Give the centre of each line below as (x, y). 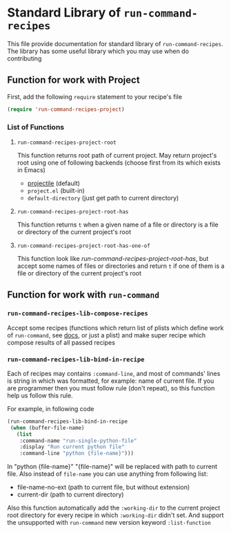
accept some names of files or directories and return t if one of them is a (121, 266)
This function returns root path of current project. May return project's (117, 155)
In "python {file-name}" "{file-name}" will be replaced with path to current (112, 467)
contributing (24, 58)
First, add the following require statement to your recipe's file (95, 96)
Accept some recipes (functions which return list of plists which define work (115, 328)
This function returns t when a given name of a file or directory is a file (118, 224)
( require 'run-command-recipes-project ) (66, 109)
